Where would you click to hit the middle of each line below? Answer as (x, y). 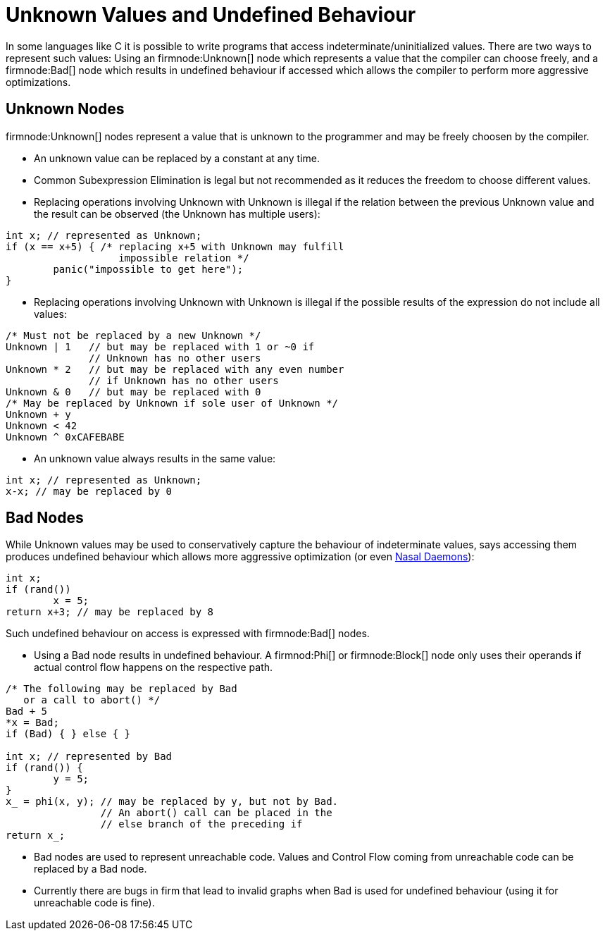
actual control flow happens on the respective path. (154, 667)
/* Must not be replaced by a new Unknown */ (133, 335)
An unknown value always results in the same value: (155, 458)
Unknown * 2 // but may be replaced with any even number (175, 369)
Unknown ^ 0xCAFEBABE (65, 437)
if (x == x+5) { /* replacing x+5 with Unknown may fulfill (175, 246)
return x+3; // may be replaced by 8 (110, 612)
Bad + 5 (27, 712)
